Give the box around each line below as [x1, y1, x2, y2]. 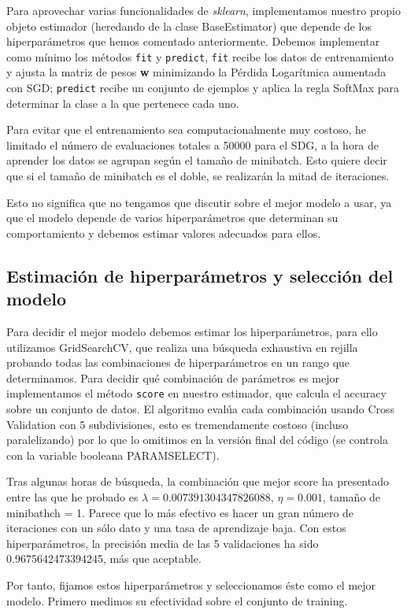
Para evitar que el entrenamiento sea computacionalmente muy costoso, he [6, 121, 367, 138]
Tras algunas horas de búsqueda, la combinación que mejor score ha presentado [6, 473, 389, 490]
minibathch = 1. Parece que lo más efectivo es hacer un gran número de [6, 504, 354, 520]
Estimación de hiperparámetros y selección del [6, 263, 394, 287]
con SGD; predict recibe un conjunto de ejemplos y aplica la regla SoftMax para [6, 80, 400, 96]
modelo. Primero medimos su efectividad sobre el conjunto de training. [6, 592, 348, 608]
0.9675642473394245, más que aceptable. [6, 550, 202, 567]
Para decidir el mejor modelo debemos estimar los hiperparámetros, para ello [6, 324, 378, 340]
